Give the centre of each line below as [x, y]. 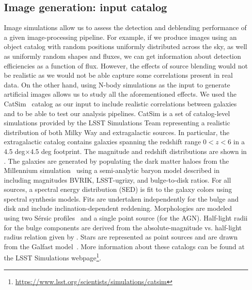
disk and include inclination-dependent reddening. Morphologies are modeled [118, 208]
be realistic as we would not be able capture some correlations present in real [118, 75]
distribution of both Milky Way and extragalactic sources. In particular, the [117, 132]
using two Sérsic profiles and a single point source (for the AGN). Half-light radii [126, 218]
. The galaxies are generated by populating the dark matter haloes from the [117, 161]
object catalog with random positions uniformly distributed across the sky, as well [126, 46]
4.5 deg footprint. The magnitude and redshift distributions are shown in [139, 151]
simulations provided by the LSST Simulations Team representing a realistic [117, 123]
